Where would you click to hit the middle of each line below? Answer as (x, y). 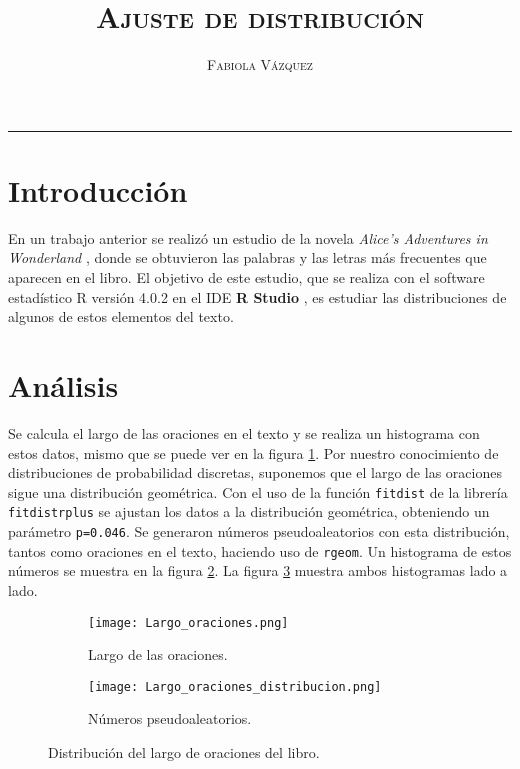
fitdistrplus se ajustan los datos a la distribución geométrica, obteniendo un (249, 511)
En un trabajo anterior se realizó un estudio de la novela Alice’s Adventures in (248, 237)
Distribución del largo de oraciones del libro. (184, 752)
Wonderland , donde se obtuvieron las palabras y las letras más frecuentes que (247, 257)
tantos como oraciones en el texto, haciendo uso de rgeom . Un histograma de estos (260, 550)
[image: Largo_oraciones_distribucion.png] (235, 686)
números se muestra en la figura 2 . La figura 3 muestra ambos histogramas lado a (258, 570)
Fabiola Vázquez (260, 64)
